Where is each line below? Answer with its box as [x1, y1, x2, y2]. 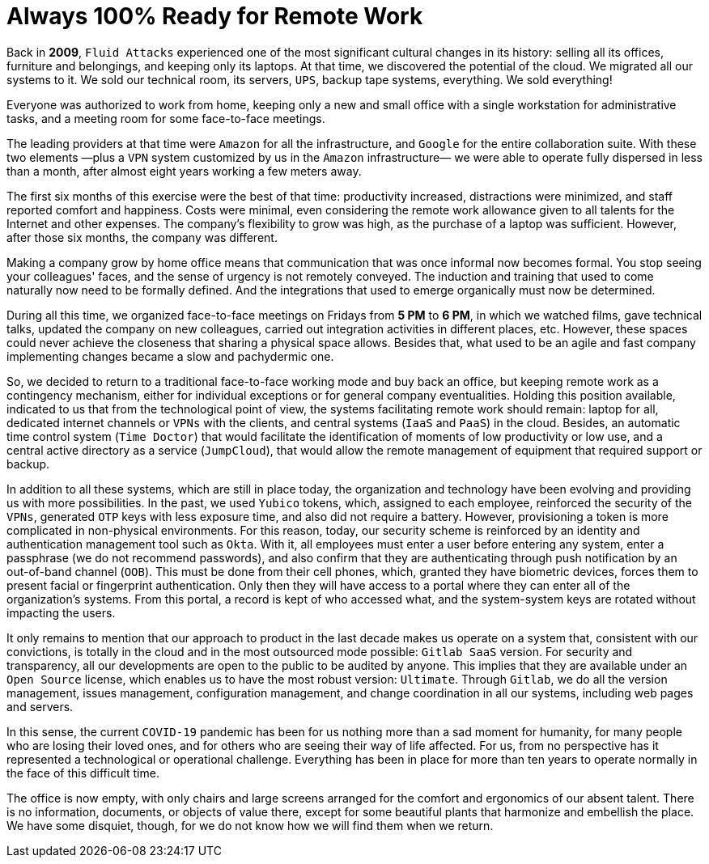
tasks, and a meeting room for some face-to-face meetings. [6, 111, 325, 125]
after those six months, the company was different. [6, 230, 278, 244]
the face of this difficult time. [6, 765, 159, 780]
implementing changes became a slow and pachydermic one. [6, 349, 334, 363]
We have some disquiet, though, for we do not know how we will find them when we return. [6, 818, 494, 832]
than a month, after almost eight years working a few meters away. [6, 163, 362, 178]
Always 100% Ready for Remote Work [6, 2, 423, 30]
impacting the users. [6, 605, 116, 620]
